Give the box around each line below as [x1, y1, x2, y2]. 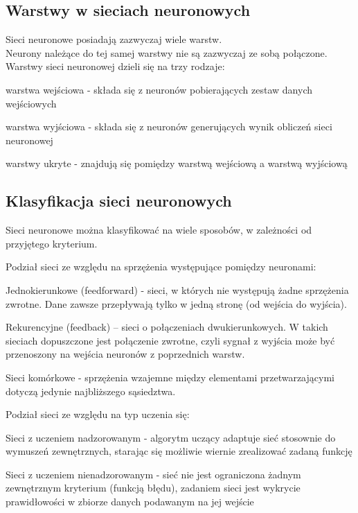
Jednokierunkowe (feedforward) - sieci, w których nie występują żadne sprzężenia [6, 282, 349, 297]
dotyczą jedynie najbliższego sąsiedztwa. [6, 383, 176, 398]
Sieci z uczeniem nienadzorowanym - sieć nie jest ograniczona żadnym [6, 467, 301, 481]
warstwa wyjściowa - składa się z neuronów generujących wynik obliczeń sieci [6, 119, 332, 134]
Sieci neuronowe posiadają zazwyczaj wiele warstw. [6, 32, 222, 46]
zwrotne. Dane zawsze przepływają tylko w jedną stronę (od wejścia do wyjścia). [6, 296, 347, 311]
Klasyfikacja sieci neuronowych [6, 190, 232, 211]
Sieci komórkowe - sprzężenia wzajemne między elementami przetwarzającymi [6, 369, 334, 384]
